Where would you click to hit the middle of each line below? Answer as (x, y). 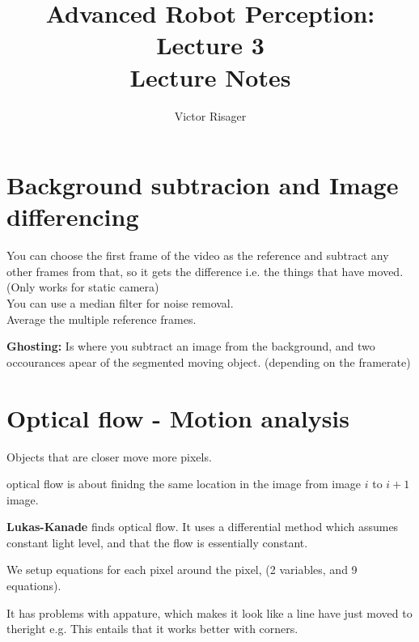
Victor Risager (210, 115)
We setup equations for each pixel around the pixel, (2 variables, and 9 (182, 570)
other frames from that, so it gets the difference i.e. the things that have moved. (205, 271)
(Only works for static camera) (83, 287)
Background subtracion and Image (203, 185)
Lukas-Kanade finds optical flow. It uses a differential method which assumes (203, 527)
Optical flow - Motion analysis (178, 417)
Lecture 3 (210, 45)
